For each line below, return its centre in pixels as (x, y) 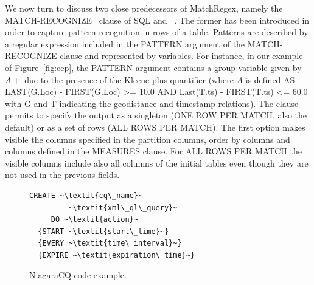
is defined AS (270, 79)
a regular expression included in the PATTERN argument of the (125, 43)
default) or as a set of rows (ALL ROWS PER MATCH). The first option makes (155, 127)
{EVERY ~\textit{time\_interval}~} (110, 243)
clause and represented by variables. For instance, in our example (181, 56)
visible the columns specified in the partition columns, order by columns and (148, 139)
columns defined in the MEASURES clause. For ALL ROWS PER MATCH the (153, 151)
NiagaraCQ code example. (78, 275)
